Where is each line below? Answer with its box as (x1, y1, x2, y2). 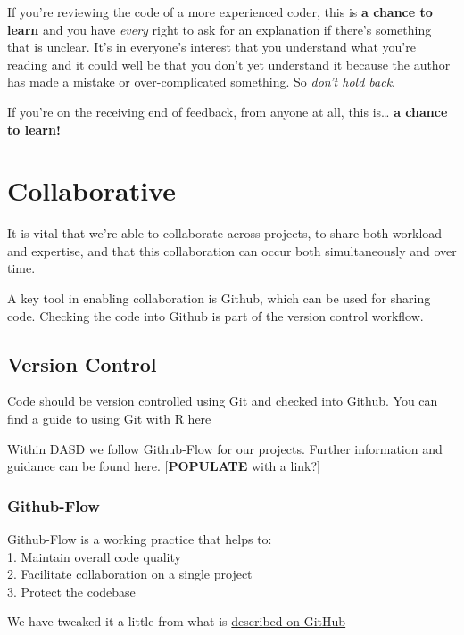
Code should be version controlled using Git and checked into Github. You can (7, 392, 438, 410)
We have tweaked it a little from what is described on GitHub (7, 612, 346, 631)
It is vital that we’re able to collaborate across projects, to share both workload (7, 224, 443, 243)
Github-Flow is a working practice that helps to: (7, 530, 272, 548)
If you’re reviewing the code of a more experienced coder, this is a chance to (7, 3, 433, 21)
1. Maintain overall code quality (7, 547, 181, 565)
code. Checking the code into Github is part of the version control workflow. (7, 306, 424, 325)
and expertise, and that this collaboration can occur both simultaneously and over (7, 241, 457, 260)
